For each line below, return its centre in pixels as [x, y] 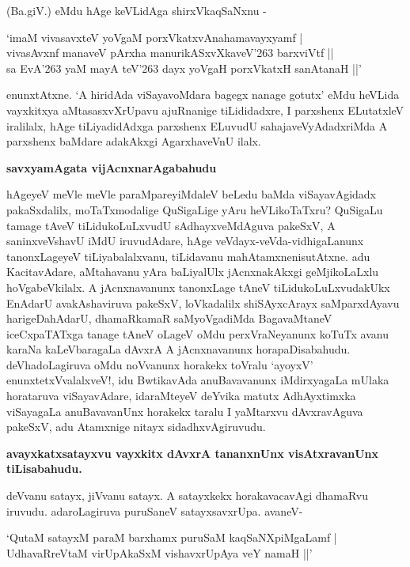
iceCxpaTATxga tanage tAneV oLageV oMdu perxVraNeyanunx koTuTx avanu [197, 333]
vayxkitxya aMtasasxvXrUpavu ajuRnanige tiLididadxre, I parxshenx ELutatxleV [205, 110]
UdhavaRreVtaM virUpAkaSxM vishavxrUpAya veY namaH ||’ [159, 552]
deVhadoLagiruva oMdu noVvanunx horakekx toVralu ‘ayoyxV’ [160, 364]
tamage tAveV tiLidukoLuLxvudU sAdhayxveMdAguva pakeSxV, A [171, 225]
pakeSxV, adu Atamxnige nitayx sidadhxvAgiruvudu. [136, 427]
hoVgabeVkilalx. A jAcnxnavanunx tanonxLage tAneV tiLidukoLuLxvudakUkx [198, 287]
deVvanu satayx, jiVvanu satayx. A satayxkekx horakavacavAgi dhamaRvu [188, 495]
